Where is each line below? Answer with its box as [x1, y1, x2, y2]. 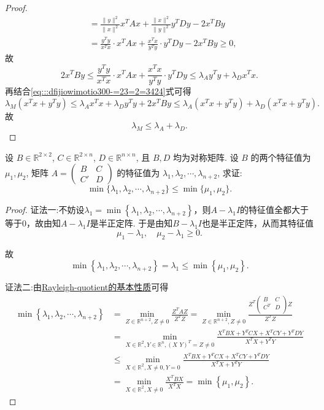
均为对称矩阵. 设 [173, 150, 239, 163]
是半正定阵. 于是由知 [90, 217, 173, 230]
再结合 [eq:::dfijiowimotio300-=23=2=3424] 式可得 [5, 85, 191, 98]
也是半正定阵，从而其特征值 [202, 217, 314, 230]
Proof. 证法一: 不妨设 [5, 203, 85, 216]
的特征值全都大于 [240, 203, 309, 216]
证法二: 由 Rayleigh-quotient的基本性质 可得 [5, 280, 169, 293]
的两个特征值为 [250, 150, 311, 163]
